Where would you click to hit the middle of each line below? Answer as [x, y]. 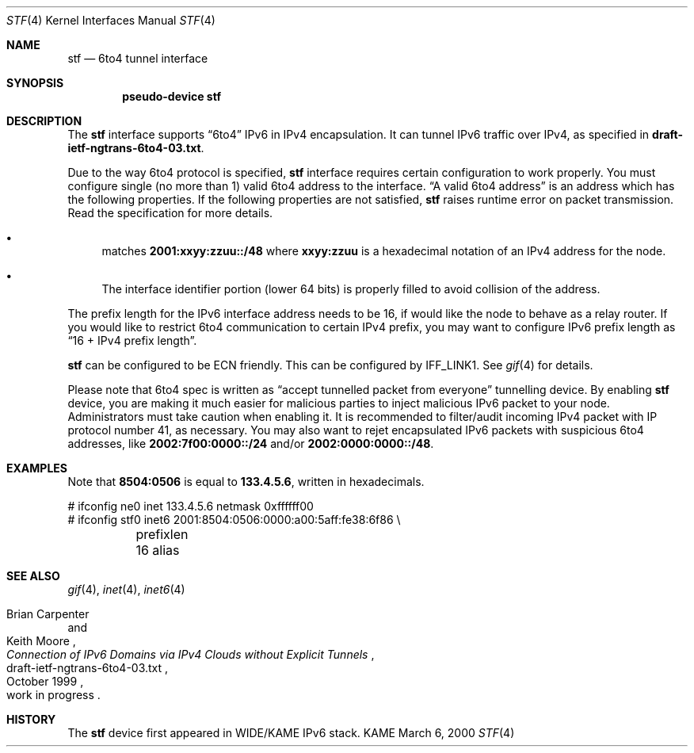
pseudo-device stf [172, 96]
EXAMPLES [37, 468]
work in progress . [53, 695]
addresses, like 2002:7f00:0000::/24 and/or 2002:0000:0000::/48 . [251, 443]
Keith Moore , [41, 641]
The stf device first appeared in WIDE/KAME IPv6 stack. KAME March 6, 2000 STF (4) [291, 733]
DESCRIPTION [44, 121]
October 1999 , [45, 681]
